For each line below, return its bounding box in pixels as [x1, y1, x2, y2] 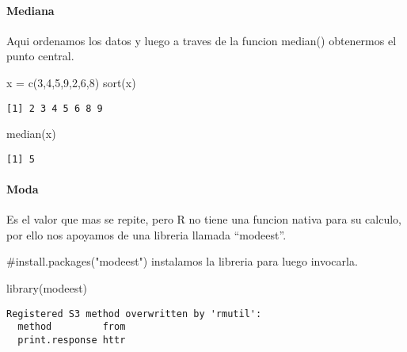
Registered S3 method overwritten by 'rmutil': [6, 308, 262, 319]
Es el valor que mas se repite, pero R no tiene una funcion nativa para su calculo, [6, 211, 401, 228]
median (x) [6, 125, 56, 142]
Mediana [6, 2, 55, 18]
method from [17, 321, 126, 333]
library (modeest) [6, 280, 88, 297]
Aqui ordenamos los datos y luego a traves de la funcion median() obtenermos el [6, 32, 397, 48]
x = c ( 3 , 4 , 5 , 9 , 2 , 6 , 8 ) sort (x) [6, 74, 136, 90]
